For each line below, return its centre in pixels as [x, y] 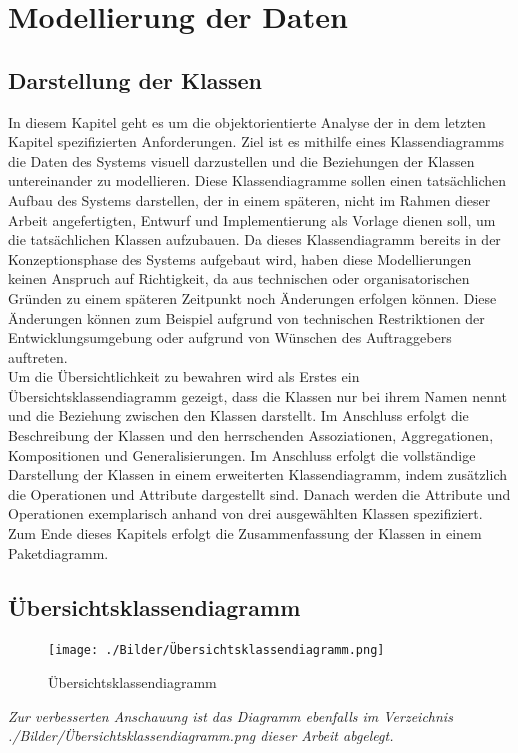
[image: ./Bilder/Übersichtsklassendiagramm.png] [216, 650]
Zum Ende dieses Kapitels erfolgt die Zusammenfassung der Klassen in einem [245, 533]
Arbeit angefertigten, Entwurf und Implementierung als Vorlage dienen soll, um [252, 219]
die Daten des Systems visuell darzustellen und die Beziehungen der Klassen [241, 160]
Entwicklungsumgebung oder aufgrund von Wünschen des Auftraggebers [230, 337]
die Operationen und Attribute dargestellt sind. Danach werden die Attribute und [259, 493]
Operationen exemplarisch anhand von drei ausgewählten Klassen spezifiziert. [245, 513]
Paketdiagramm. [58, 552]
